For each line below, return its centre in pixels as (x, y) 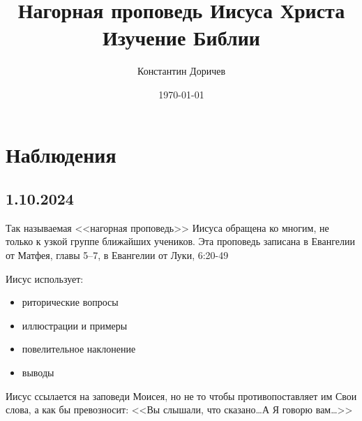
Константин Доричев (181, 71)
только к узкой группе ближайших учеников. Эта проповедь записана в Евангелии (180, 241)
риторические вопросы (70, 302)
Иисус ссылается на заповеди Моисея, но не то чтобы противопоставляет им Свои (181, 396)
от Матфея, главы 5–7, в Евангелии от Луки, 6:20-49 (117, 255)
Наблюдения (61, 154)
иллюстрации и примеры (75, 325)
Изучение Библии (181, 37)
